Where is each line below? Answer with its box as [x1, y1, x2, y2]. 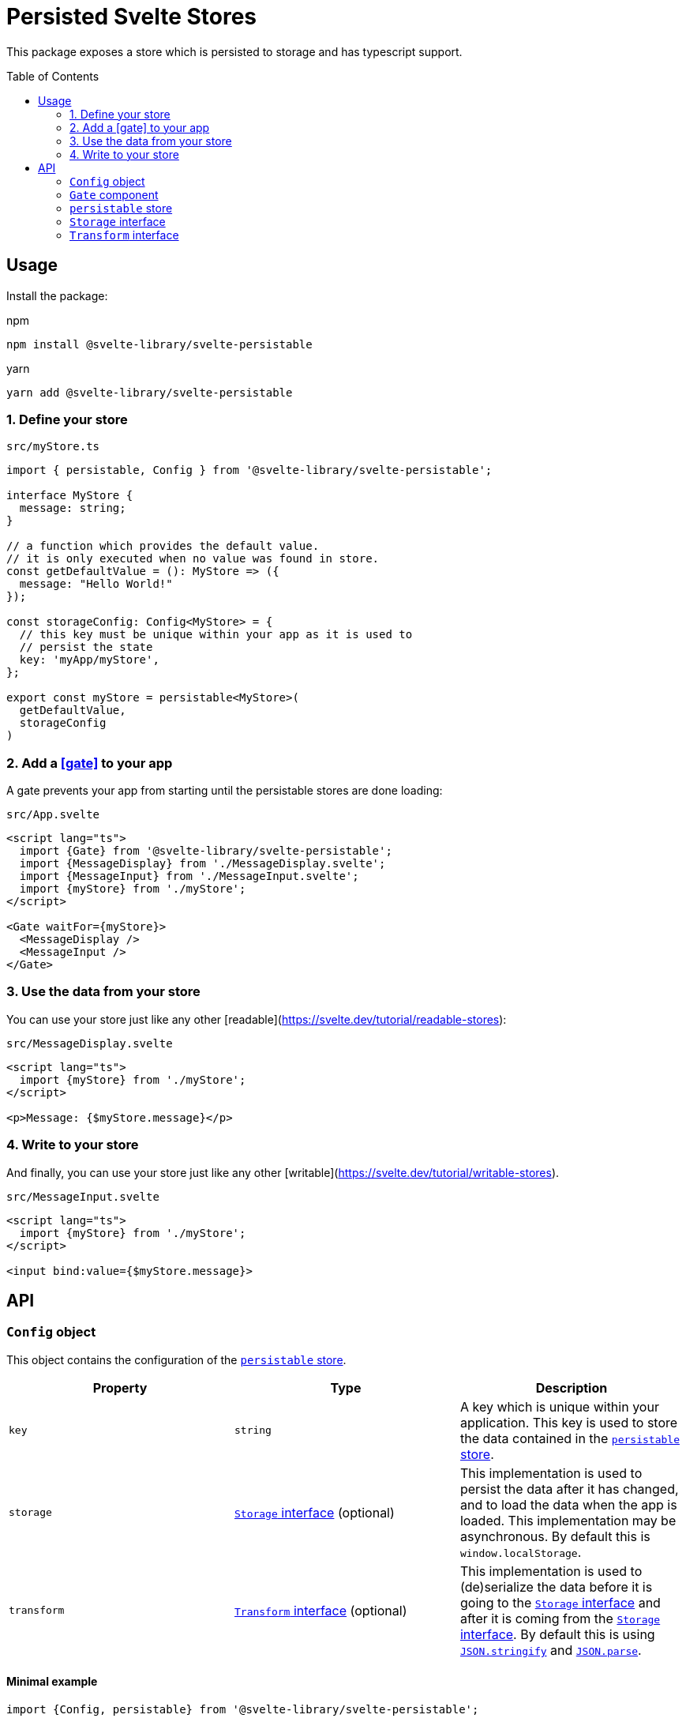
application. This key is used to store [459, 1414, 678, 1431]
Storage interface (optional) [234, 1504, 395, 1521]
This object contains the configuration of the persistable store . [6, 1352, 347, 1367]
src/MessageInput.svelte [6, 1190, 159, 1203]
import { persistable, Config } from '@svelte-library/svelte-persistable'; [6, 464, 493, 477]
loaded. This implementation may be [459, 1512, 677, 1528]
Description [535, 1379, 608, 1396]
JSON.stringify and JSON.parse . [459, 1641, 642, 1658]
